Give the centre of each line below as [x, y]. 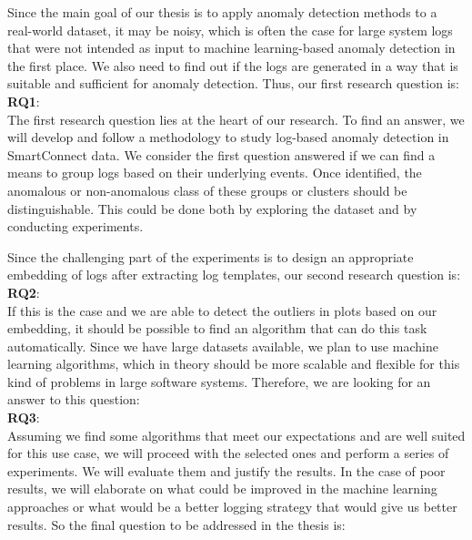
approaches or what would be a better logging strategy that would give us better [232, 507]
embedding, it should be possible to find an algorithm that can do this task [217, 328]
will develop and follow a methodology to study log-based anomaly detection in [228, 137]
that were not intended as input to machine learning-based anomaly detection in [231, 48]
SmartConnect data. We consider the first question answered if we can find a [221, 154]
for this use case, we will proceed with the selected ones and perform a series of [228, 453]
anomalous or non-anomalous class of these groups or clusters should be [207, 190]
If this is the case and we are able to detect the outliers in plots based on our [222, 310]
